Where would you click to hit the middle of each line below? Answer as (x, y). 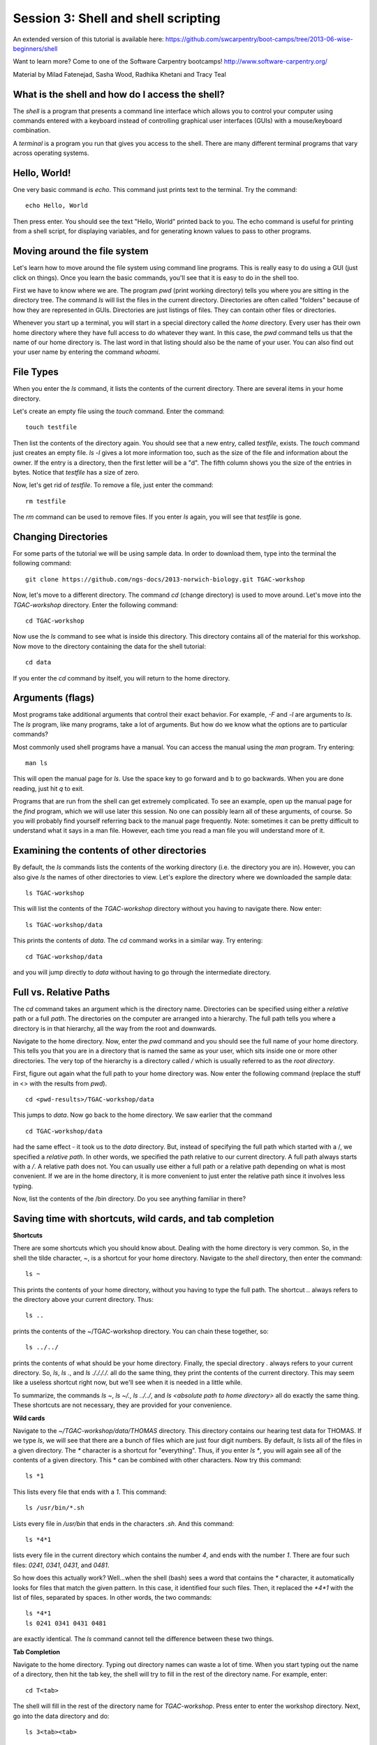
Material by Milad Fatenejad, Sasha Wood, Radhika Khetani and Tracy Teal (119, 74)
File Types (36, 372)
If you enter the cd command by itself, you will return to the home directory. (121, 678)
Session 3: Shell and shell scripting (117, 18)
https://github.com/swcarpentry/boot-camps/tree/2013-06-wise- (259, 39)
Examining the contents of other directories (110, 851)
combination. (32, 131)
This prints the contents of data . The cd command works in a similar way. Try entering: (138, 941)
